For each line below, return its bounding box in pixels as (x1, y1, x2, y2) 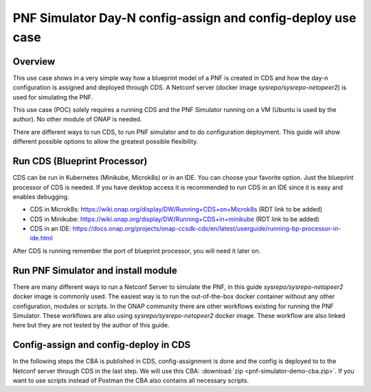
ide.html (30, 234, 53, 242)
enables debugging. (12, 192, 69, 200)
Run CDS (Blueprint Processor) (12, 155, 148, 168)
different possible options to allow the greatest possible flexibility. (12, 137, 199, 146)
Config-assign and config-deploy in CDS (12, 339, 191, 351)
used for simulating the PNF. (12, 93, 93, 101)
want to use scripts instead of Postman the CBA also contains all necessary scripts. (12, 376, 249, 384)
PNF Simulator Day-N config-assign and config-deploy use (12, 10, 357, 25)
